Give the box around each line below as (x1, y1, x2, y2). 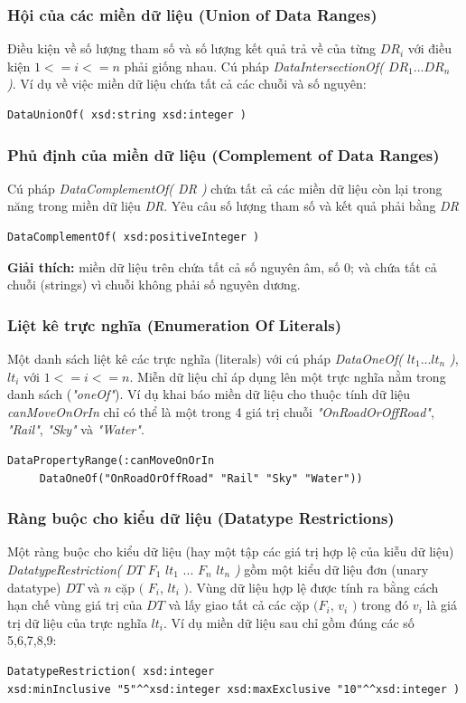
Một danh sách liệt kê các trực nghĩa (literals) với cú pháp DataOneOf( (7, 349, 404, 367)
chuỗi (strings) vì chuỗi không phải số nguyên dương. (7, 275, 301, 294)
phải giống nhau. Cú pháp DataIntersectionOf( (124, 56, 384, 75)
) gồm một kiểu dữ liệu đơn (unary (234, 559, 429, 578)
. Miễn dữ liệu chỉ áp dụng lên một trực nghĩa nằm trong (129, 366, 446, 385)
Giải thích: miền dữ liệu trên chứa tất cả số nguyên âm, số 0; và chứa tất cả (7, 257, 437, 276)
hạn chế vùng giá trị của (7, 595, 143, 614)
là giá (426, 595, 457, 614)
